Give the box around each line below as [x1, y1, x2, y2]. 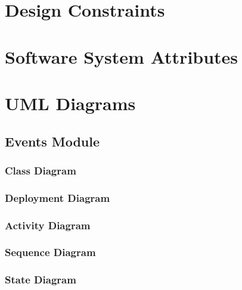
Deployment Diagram [5, 190, 110, 205]
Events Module [5, 132, 100, 150]
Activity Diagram [5, 217, 91, 232]
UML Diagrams [5, 91, 136, 115]
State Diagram [5, 272, 76, 287]
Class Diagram [5, 163, 76, 177]
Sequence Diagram [5, 245, 96, 260]
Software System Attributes [5, 44, 238, 68]
